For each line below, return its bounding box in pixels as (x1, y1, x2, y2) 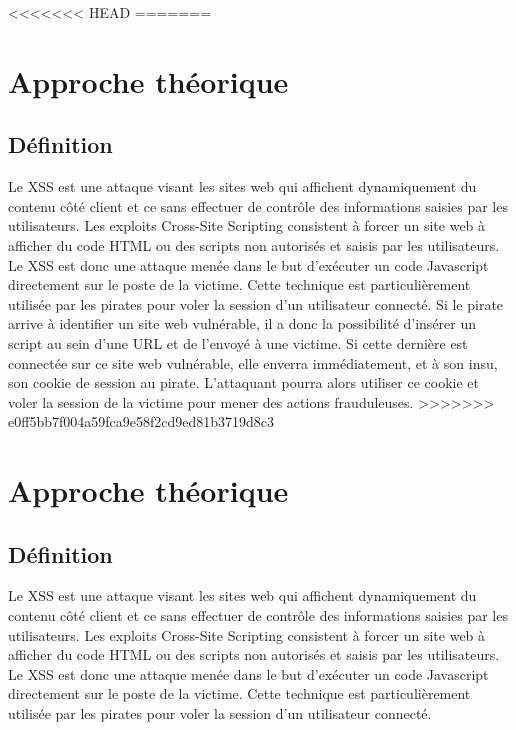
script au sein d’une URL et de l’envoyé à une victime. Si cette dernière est (8, 332, 468, 353)
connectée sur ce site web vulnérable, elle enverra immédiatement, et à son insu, (8, 352, 498, 373)
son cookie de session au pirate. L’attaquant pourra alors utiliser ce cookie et (8, 372, 480, 393)
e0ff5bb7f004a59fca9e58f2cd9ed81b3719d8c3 (8, 411, 275, 432)
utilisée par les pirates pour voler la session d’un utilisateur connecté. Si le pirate (8, 293, 504, 314)
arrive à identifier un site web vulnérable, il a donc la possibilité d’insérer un (8, 313, 477, 334)
